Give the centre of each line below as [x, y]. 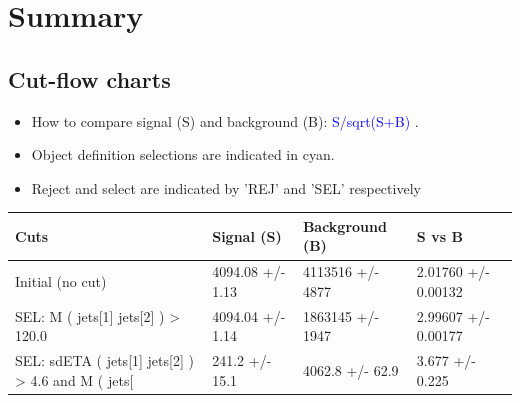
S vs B [439, 235]
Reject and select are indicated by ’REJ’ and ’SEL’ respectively [226, 187]
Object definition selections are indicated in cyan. [183, 154]
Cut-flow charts [89, 78]
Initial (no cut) [61, 281]
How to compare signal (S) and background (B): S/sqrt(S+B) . [225, 120]
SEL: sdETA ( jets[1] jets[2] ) [104, 360]
